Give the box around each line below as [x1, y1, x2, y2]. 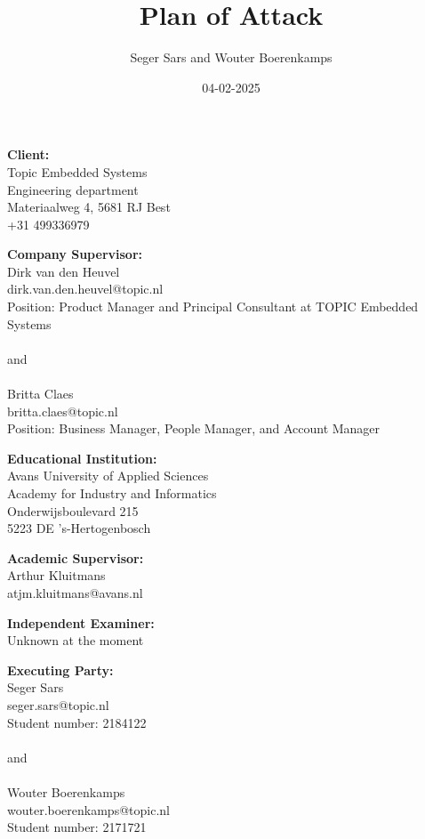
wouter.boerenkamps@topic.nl [7, 800, 170, 819]
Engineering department [7, 180, 139, 198]
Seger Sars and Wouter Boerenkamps [130, 48, 333, 67]
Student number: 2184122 [7, 713, 147, 731]
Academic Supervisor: [7, 548, 144, 567]
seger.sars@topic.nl [7, 695, 109, 714]
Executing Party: [7, 660, 114, 679]
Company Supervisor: [7, 245, 142, 263]
